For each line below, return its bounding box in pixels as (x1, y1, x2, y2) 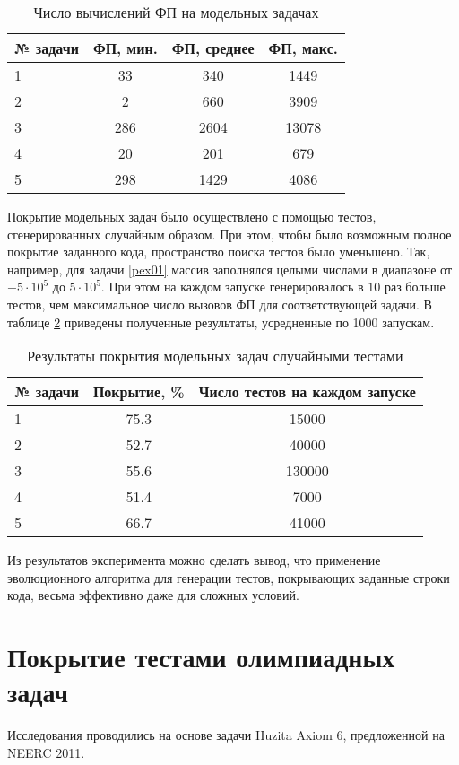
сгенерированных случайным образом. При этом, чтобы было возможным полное (7, 224, 452, 243)
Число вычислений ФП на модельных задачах (33, 2, 319, 22)
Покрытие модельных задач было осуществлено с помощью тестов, (7, 207, 377, 225)
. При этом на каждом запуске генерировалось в (100, 277, 364, 296)
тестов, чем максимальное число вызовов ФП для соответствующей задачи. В (7, 294, 432, 313)
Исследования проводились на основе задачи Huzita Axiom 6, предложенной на (7, 726, 445, 744)
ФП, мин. (92, 38, 158, 58)
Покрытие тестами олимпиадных (7, 639, 395, 675)
